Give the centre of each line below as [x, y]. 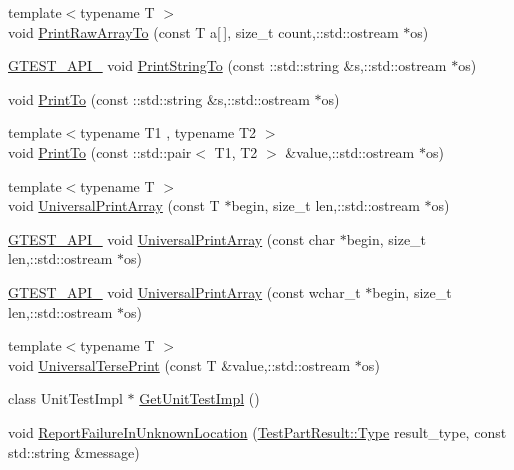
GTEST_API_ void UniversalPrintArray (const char [171, 238]
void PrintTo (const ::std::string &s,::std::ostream [159, 98]
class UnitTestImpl [65, 398]
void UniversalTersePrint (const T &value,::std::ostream [179, 364]
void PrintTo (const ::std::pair [100, 151]
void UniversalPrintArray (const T [114, 205]
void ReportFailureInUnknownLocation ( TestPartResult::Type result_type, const [257, 431]
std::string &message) [74, 451]
